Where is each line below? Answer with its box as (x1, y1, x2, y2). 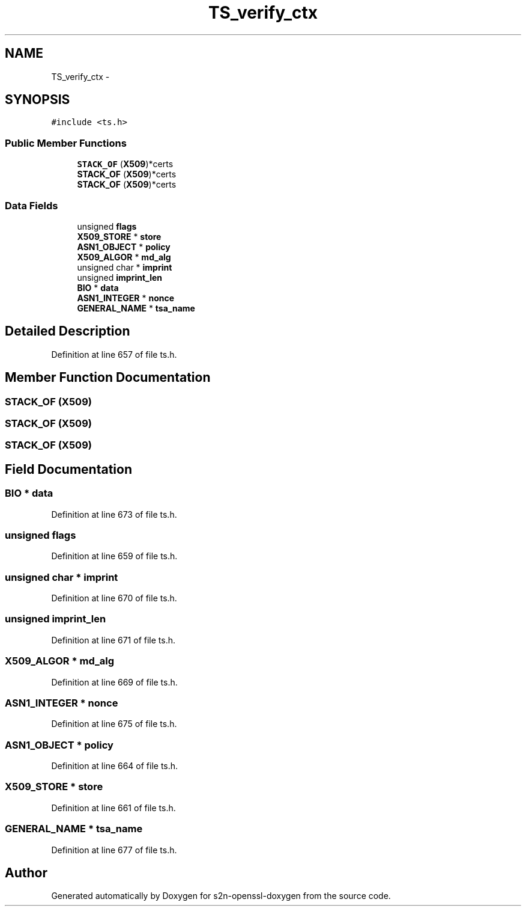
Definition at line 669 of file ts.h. (51, 676, 178, 687)
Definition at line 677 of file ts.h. (51, 844, 177, 855)
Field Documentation (5, 461, 132, 477)
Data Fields (5, 199, 58, 212)
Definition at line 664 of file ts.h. (51, 761, 178, 771)
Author (5, 865, 47, 881)
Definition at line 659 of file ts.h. (51, 551, 178, 562)
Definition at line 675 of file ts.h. (51, 719, 177, 729)
